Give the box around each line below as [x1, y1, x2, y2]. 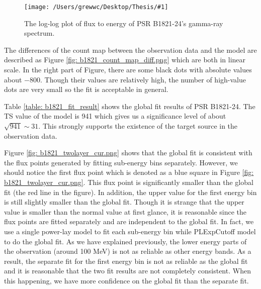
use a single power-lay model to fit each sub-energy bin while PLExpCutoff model [4, 226, 256, 236]
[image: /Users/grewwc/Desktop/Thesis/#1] [24, 4, 168, 11]
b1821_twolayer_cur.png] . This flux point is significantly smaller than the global [4, 176, 253, 187]
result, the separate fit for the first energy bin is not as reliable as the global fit [4, 255, 248, 266]
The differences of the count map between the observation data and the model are [4, 44, 257, 55]
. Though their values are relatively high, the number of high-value [40, 74, 246, 84]
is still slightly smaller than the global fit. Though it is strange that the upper [4, 197, 244, 207]
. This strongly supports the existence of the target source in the [38, 121, 238, 131]
